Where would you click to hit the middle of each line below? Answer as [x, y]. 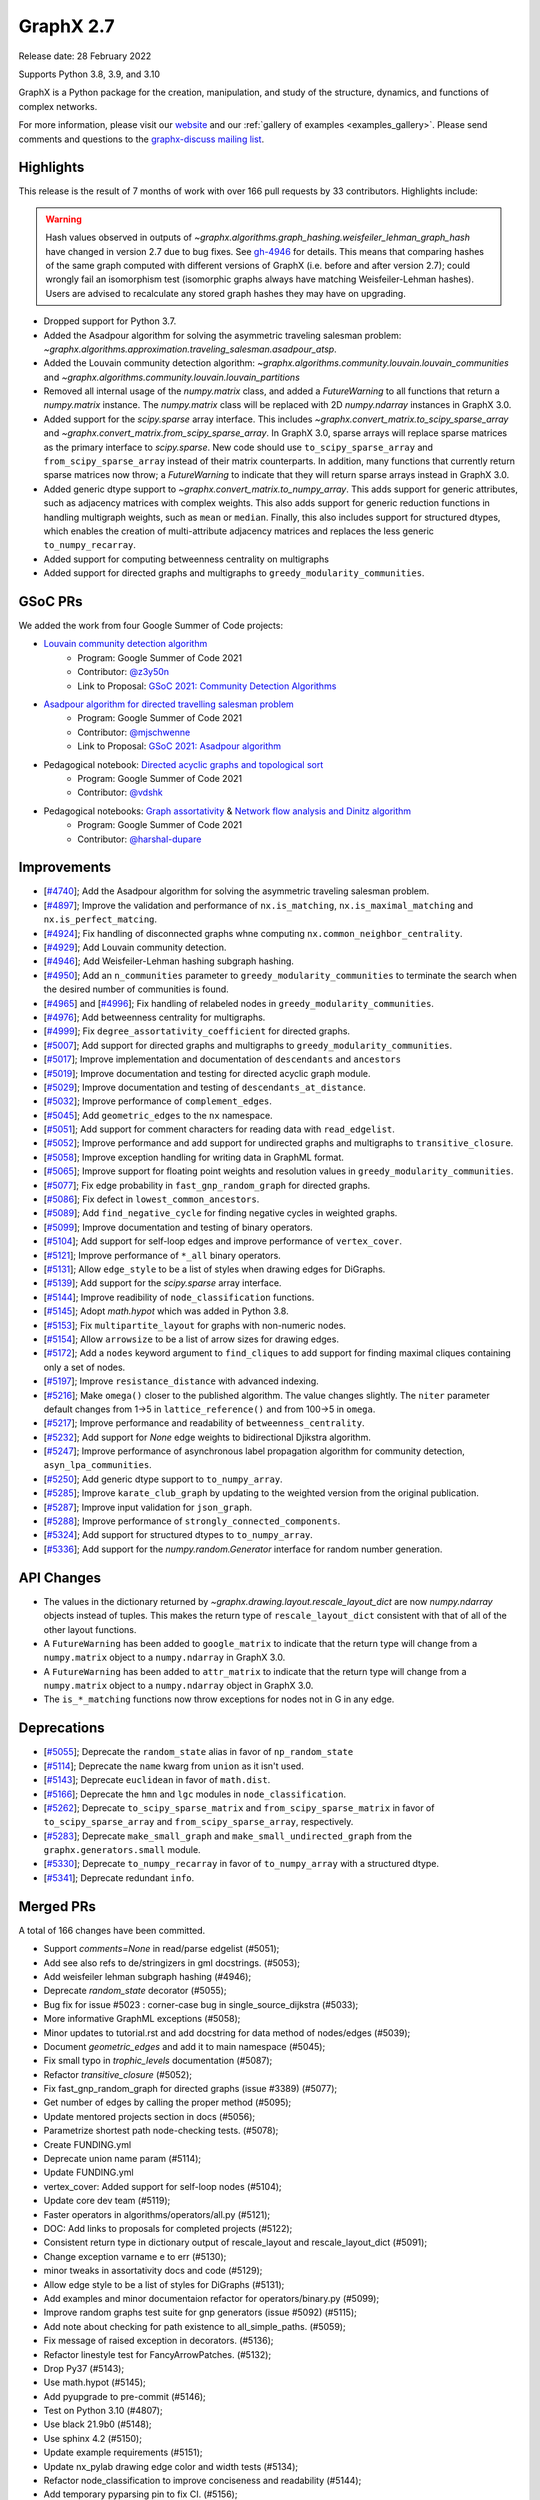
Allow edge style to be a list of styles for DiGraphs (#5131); [164, 2284]
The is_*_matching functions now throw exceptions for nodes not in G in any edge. [219, 1699]
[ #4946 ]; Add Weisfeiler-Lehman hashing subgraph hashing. [169, 961]
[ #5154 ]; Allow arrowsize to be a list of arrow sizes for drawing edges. [191, 1339]
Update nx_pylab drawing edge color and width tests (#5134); [171, 2466]
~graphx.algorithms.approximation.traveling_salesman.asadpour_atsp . [190, 349]
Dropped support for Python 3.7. [110, 321]
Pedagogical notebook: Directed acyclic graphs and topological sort [183, 764]
